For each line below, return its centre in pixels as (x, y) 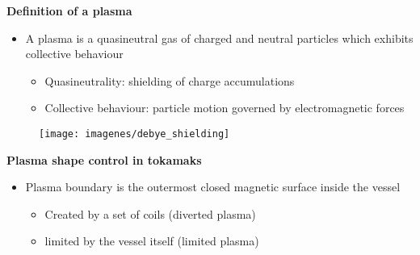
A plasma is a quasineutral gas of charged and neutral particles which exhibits (219, 38)
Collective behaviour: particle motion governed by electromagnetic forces (225, 108)
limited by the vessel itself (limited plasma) (152, 241)
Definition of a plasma (69, 10)
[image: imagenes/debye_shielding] (134, 134)
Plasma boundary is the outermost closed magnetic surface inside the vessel (213, 187)
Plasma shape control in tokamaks (104, 159)
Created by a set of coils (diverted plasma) (150, 213)
